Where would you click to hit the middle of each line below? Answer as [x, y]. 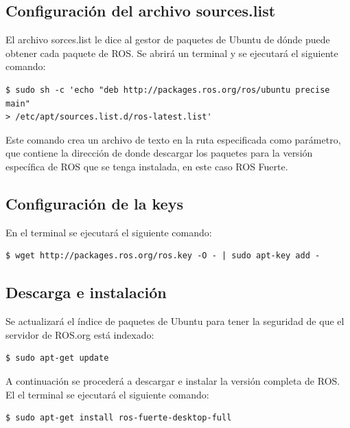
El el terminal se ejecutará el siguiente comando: [107, 394]
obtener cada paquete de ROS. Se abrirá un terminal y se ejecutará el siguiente [172, 53]
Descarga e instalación [86, 292]
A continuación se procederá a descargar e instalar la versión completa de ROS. [173, 380]
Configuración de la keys [94, 203]
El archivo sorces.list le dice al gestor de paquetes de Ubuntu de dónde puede [168, 40]
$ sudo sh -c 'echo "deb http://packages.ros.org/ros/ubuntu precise [168, 90]
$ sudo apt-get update [57, 358]
